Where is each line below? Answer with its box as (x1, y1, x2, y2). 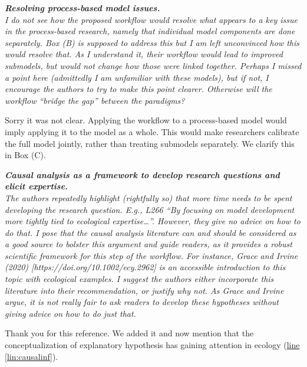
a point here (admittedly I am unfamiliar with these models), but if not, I (5, 71, 269, 83)
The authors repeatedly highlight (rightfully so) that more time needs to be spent (5, 191, 292, 204)
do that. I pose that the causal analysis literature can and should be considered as (5, 226, 296, 238)
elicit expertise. (5, 180, 68, 192)
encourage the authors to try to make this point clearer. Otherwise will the (5, 83, 272, 95)
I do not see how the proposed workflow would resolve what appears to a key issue (5, 13, 298, 25)
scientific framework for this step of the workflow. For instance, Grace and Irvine (5, 249, 298, 261)
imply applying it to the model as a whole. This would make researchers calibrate (5, 125, 299, 137)
